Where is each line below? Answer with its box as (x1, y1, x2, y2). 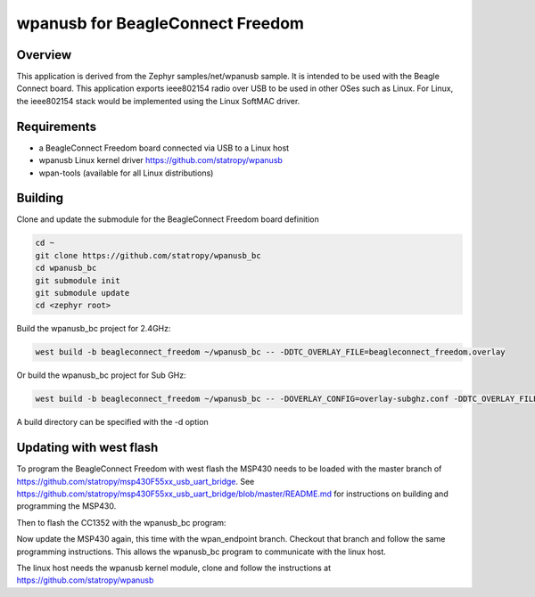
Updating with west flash (16, 440, 159, 455)
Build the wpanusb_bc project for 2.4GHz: (16, 323, 171, 334)
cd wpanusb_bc (35, 263, 97, 274)
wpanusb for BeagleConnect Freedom (16, 13, 305, 33)
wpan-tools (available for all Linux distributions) (38, 168, 214, 178)
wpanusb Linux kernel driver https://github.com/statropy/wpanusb (38, 155, 283, 166)
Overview (16, 47, 72, 62)
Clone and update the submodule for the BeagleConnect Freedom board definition (16, 214, 320, 225)
